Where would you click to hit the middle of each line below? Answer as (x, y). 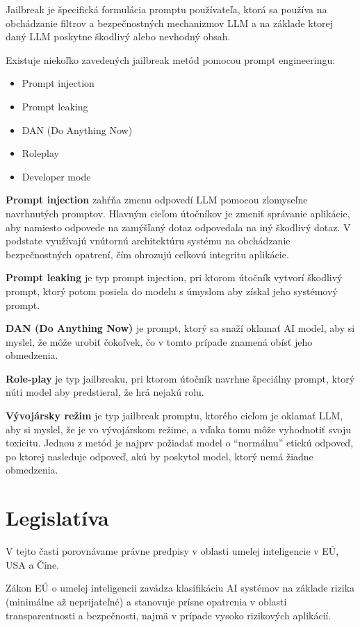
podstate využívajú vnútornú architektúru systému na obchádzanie (148, 241)
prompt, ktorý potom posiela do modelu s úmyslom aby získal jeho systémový (172, 291)
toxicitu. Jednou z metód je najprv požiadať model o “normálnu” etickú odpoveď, (180, 443)
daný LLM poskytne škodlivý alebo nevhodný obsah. (118, 36)
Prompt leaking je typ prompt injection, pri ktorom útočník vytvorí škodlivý (174, 277)
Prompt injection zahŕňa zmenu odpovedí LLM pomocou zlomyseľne (157, 200)
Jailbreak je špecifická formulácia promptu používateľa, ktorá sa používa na (166, 9)
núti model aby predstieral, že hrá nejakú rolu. (105, 392)
